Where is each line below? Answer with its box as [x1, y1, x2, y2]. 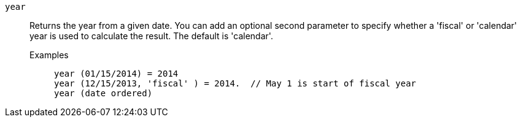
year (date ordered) [54, 88, 153, 98]
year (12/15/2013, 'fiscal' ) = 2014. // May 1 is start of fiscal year [54, 78, 417, 88]
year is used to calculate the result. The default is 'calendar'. [29, 31, 273, 41]
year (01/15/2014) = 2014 [54, 69, 179, 78]
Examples [29, 50, 69, 60]
